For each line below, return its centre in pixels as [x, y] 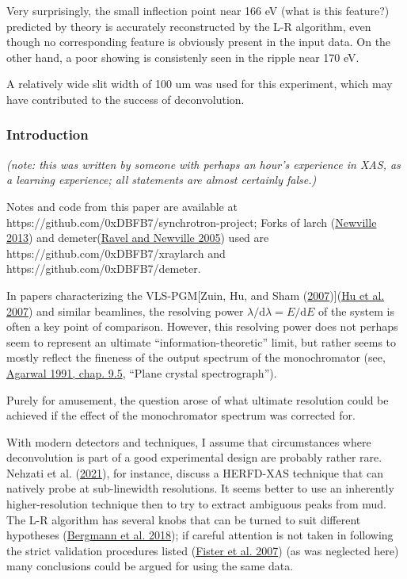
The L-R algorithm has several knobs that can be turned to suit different [184, 519]
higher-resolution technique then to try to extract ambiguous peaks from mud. [196, 504]
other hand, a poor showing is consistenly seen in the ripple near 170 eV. [183, 57]
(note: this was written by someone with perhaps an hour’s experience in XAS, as [203, 164]
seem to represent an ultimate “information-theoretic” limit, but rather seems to [202, 341]
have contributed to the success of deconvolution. [126, 99]
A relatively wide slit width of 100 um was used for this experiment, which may [200, 84]
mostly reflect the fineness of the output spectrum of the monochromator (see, [196, 357]
